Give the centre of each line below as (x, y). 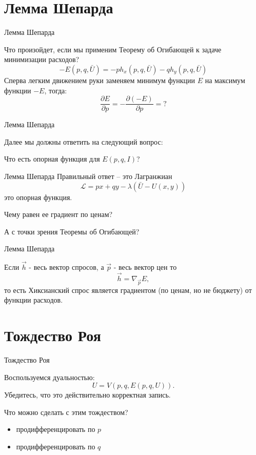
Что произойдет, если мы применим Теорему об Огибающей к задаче (113, 49)
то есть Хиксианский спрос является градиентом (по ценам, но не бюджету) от (128, 290)
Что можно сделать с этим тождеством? (66, 412)
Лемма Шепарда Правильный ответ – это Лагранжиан (88, 176)
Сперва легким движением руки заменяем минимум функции (100, 80)
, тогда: (56, 90)
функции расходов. (34, 300)
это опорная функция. (38, 197)
